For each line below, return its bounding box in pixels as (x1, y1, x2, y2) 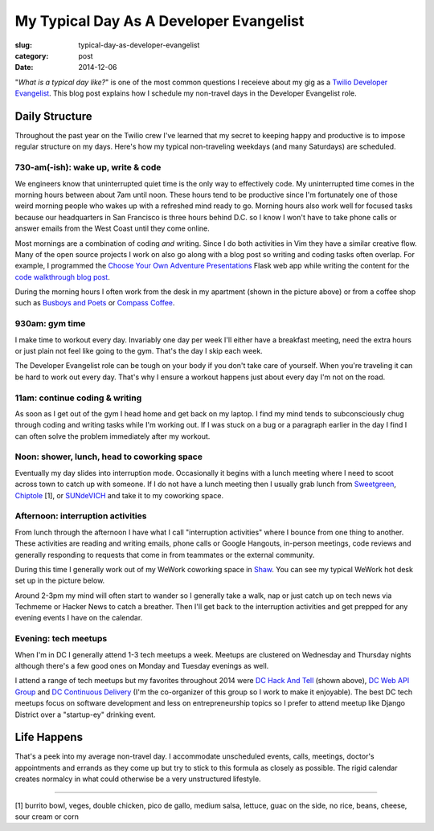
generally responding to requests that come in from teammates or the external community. (14, 550, 315, 559)
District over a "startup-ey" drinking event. (14, 710, 156, 719)
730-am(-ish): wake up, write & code (14, 162, 162, 173)
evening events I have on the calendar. (14, 613, 143, 623)
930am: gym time (14, 318, 86, 330)
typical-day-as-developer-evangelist (78, 40, 200, 50)
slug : (14, 40, 32, 50)
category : (14, 51, 49, 60)
